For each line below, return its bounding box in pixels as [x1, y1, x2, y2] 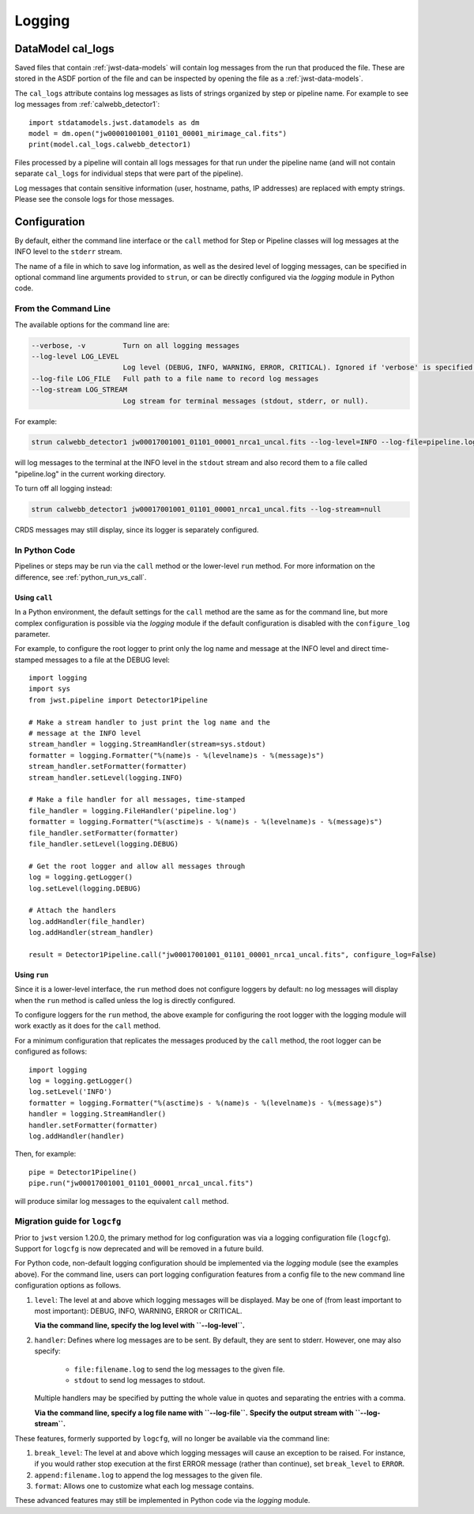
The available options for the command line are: [14, 320, 170, 329]
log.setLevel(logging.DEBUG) [28, 884, 141, 893]
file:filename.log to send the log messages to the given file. [73, 1364, 285, 1374]
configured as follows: [14, 1047, 87, 1056]
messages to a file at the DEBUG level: [44, 655, 170, 664]
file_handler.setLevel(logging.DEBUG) [28, 839, 179, 848]
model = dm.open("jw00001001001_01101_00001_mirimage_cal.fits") [28, 129, 288, 138]
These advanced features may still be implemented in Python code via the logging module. [14, 1496, 310, 1505]
